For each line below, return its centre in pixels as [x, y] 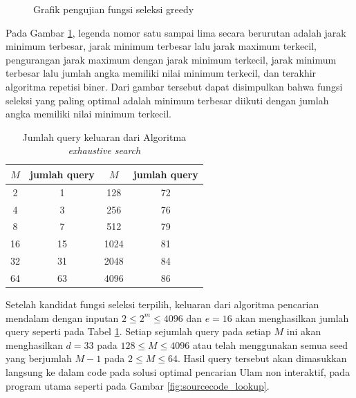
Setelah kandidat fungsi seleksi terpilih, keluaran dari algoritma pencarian [162, 304]
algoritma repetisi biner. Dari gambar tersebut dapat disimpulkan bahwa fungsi [174, 86]
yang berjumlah [39, 358]
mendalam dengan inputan [62, 318]
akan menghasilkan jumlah [292, 318]
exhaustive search [104, 150]
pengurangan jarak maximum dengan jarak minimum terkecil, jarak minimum [171, 59]
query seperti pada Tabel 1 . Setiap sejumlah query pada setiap [138, 331]
